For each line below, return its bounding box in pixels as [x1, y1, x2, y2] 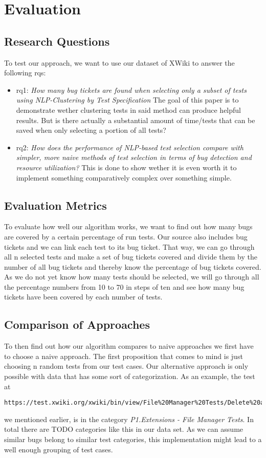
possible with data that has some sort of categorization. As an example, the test [4, 371, 255, 382]
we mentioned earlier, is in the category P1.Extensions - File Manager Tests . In [4, 413, 254, 424]
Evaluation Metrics [4, 197, 107, 213]
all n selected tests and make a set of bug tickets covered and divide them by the [4, 251, 258, 262]
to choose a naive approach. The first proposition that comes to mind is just [4, 350, 243, 361]
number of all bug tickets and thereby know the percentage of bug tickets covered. [4, 261, 261, 272]
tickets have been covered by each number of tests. [4, 291, 163, 302]
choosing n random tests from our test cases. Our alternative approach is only [4, 361, 249, 371]
